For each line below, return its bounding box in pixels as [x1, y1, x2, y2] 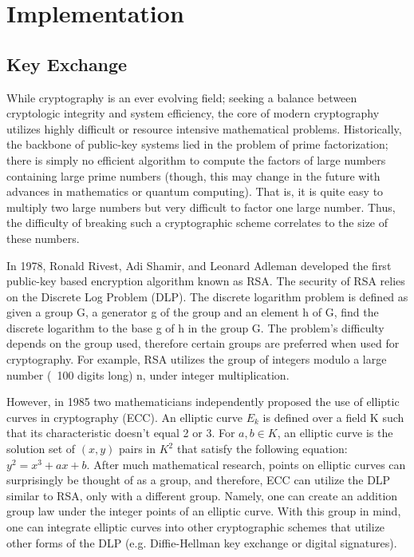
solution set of [6, 440, 76, 457]
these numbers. [6, 229, 80, 246]
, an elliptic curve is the [277, 424, 393, 441]
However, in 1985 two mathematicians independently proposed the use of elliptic [6, 393, 400, 410]
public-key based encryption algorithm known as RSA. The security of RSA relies [6, 273, 405, 289]
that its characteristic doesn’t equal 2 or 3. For [6, 424, 235, 441]
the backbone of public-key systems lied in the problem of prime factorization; [6, 136, 388, 153]
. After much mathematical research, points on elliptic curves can [86, 456, 406, 472]
